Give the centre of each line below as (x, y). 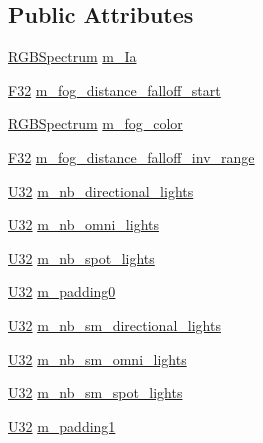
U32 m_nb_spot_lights (81, 257)
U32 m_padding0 (62, 291)
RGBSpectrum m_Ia (72, 56)
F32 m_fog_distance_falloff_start (114, 89)
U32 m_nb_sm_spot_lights (95, 392)
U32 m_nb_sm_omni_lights (97, 358)
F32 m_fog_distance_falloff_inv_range (131, 156)
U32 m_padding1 (62, 425)
